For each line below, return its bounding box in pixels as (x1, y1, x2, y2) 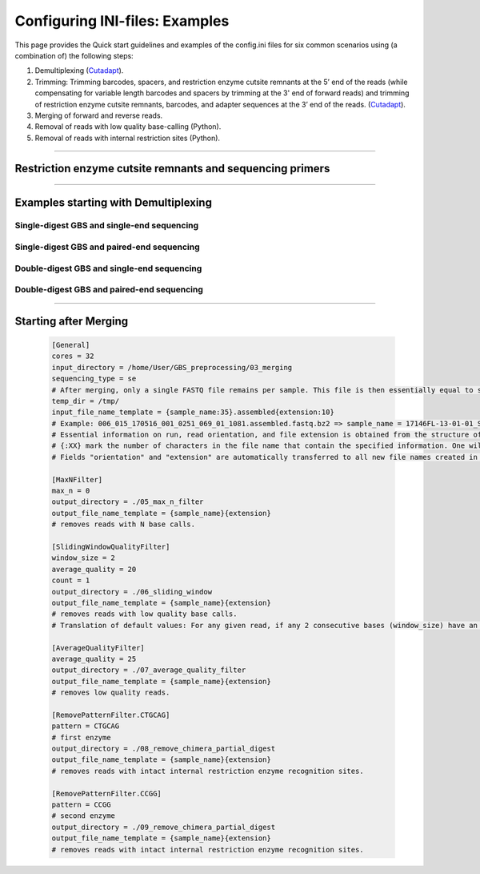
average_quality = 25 (51, 654, 137, 663)
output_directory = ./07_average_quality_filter (51, 666, 246, 675)
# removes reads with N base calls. (51, 520, 196, 529)
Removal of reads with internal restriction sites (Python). (34, 133, 220, 143)
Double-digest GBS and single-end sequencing (14, 263, 202, 274)
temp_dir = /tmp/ (51, 397, 120, 405)
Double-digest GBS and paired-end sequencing (14, 284, 203, 296)
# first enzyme (51, 733, 111, 742)
